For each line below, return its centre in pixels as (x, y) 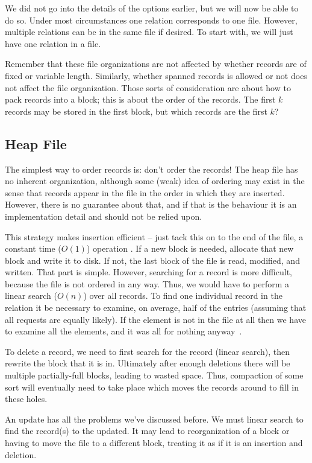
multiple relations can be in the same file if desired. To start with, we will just (149, 32)
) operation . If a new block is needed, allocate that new (190, 248)
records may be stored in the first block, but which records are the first (136, 111)
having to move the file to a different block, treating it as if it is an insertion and (154, 443)
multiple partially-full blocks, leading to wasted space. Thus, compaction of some (154, 375)
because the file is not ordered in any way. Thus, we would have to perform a (147, 283)
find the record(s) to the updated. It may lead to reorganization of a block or (147, 431)
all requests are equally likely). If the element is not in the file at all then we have (155, 319)
